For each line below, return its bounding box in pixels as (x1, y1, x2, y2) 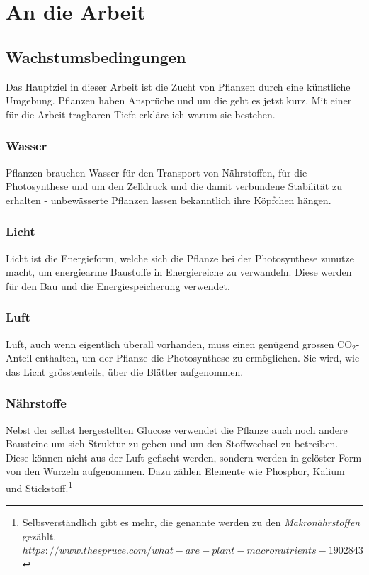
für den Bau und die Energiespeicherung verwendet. (6, 278, 230, 293)
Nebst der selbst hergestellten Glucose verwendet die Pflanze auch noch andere (6, 422, 348, 437)
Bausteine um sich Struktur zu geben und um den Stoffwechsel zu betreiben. (6, 436, 339, 451)
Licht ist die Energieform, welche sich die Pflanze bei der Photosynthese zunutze (6, 250, 354, 265)
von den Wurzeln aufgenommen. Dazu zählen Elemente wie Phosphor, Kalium (6, 464, 345, 479)
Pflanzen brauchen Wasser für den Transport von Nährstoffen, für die (6, 164, 307, 179)
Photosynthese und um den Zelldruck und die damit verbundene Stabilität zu (6, 179, 342, 194)
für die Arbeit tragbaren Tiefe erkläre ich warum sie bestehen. (6, 106, 276, 121)
